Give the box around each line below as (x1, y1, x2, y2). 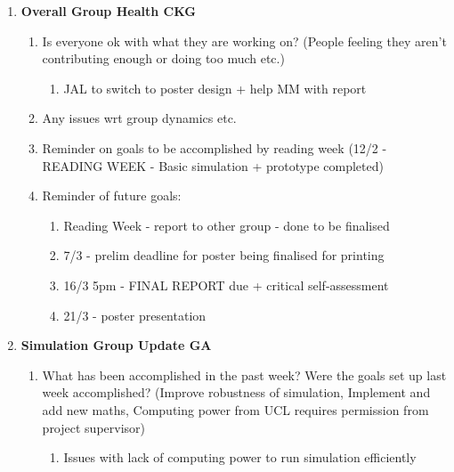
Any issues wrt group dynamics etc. (42, 109, 237, 127)
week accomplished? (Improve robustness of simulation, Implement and (42, 383, 431, 402)
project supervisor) (42, 418, 145, 436)
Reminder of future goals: (42, 186, 182, 205)
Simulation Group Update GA (20, 336, 212, 354)
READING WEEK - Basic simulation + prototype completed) (42, 156, 384, 175)
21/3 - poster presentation (63, 305, 207, 324)
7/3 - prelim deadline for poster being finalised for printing (63, 246, 385, 264)
